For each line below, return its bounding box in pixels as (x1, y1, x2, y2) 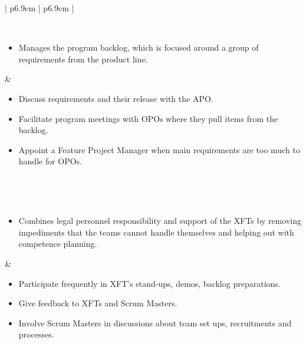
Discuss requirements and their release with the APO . (18, 92, 213, 104)
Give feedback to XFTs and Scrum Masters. (18, 297, 177, 309)
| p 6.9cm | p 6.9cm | (5, 2, 74, 14)
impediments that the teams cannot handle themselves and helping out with (18, 226, 294, 238)
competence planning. (18, 237, 97, 250)
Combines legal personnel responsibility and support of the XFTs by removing (18, 214, 301, 227)
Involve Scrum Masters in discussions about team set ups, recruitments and (18, 316, 292, 329)
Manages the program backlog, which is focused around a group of (18, 41, 259, 54)
